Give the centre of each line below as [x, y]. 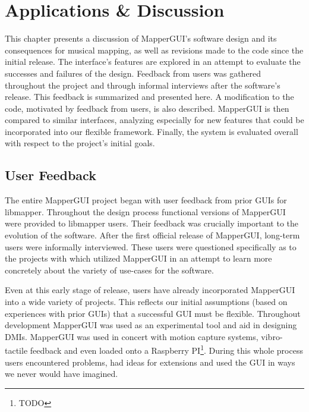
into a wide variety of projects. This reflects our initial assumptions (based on [146, 302]
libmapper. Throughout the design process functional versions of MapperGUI [145, 211]
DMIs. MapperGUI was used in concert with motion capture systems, [132, 336]
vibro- [272, 336]
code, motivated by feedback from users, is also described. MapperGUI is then [147, 108]
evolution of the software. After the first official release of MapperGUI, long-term [152, 235]
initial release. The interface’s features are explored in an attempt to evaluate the [153, 62]
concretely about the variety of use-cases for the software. [109, 270]
